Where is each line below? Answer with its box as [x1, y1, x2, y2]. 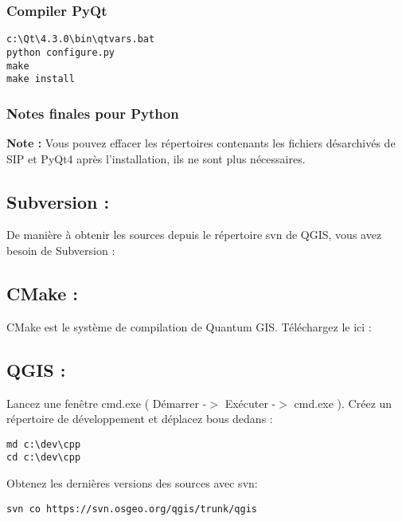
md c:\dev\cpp [6, 438, 81, 450]
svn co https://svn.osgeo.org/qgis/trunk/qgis [6, 503, 257, 515]
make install [6, 73, 75, 85]
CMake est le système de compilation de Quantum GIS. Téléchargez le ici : [6, 318, 372, 335]
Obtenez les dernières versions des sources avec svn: [6, 475, 258, 492]
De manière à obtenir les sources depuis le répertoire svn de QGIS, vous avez [6, 226, 382, 243]
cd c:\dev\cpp [6, 452, 81, 464]
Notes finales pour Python [6, 103, 179, 123]
